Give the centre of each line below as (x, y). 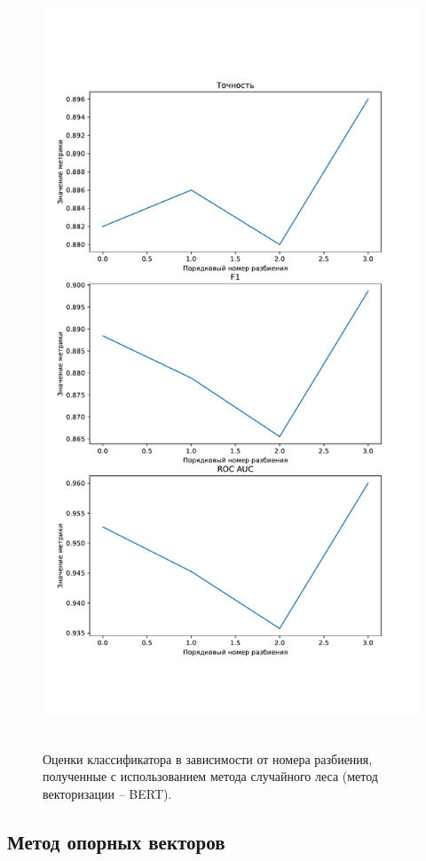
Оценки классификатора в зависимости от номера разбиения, (208, 758)
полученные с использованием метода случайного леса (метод (210, 776)
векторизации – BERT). (107, 794)
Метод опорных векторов (116, 842)
